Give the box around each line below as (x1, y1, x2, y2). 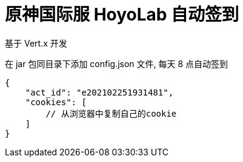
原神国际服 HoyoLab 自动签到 (5, 4, 239, 25)
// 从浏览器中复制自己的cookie (45, 108, 177, 118)
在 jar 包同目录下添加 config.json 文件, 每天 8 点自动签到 (5, 58, 228, 69)
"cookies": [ (25, 97, 87, 107)
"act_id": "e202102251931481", (25, 87, 174, 97)
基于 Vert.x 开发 (5, 37, 67, 48)
